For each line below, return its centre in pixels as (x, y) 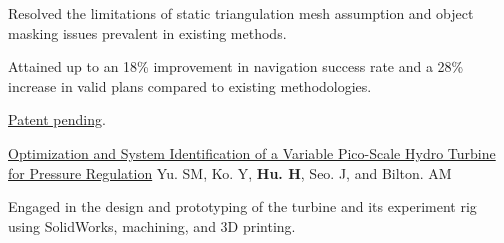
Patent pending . (57, 119)
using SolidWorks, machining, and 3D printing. (152, 225)
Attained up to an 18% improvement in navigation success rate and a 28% (236, 66)
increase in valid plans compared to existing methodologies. (190, 85)
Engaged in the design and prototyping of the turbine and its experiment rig (242, 206)
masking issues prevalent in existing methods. (147, 32)
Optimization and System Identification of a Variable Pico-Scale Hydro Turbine (252, 152)
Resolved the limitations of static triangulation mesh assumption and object (241, 13)
